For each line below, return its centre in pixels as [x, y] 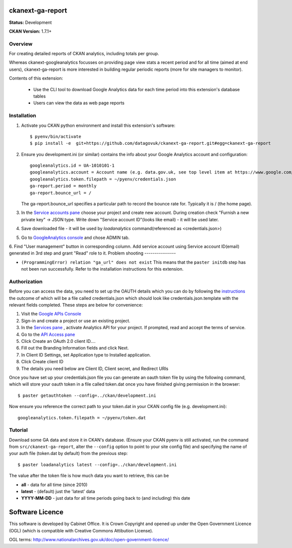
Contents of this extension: [36, 78]
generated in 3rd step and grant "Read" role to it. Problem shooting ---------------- [92, 253]
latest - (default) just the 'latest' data [58, 491]
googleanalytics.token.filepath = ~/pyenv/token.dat [82, 418]
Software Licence [36, 512]
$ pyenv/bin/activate [55, 136]
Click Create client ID [42, 362]
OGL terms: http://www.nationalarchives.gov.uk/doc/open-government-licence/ [89, 540]
